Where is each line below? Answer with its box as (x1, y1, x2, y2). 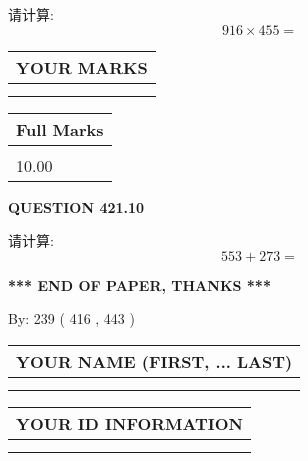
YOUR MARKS (16, 55, 148, 79)
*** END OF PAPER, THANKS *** (8, 274, 271, 295)
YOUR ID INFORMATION (16, 411, 243, 435)
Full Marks (16, 117, 104, 141)
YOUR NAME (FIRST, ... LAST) (16, 349, 293, 373)
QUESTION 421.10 (8, 196, 145, 217)
